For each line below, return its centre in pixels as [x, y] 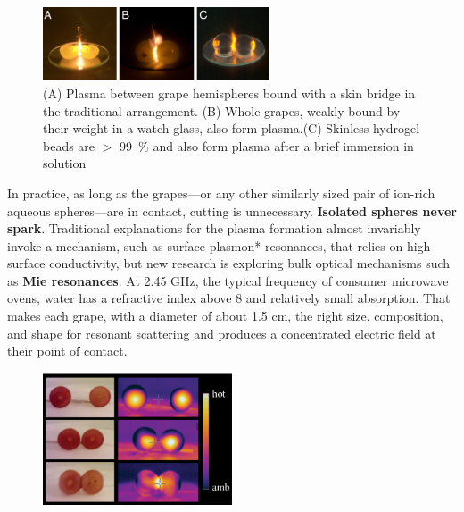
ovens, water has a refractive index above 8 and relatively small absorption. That [229, 298]
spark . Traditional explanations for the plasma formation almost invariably [214, 228]
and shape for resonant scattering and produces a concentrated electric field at [222, 333]
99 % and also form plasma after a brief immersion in [267, 145]
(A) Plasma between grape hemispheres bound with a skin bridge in [229, 92]
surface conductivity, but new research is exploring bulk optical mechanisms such [229, 263]
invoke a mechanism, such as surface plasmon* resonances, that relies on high [219, 245]
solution [65, 163]
